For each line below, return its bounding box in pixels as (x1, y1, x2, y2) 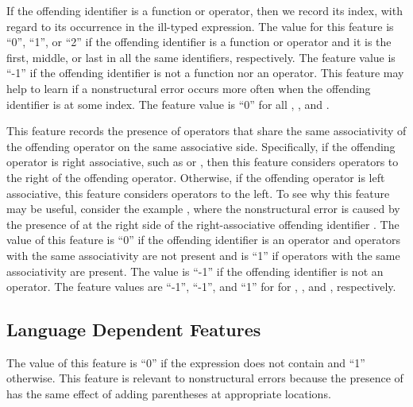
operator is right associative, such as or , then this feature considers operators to (6, 153, 399, 170)
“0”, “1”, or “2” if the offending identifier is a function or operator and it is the (6, 33, 392, 50)
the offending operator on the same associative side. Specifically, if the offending (6, 138, 396, 154)
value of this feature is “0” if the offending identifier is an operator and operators (6, 231, 401, 248)
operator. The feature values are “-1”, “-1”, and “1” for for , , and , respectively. (6, 278, 396, 295)
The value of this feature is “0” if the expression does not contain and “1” (6, 354, 365, 370)
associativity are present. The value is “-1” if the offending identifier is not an (6, 262, 384, 279)
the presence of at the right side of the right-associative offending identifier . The (6, 215, 399, 232)
